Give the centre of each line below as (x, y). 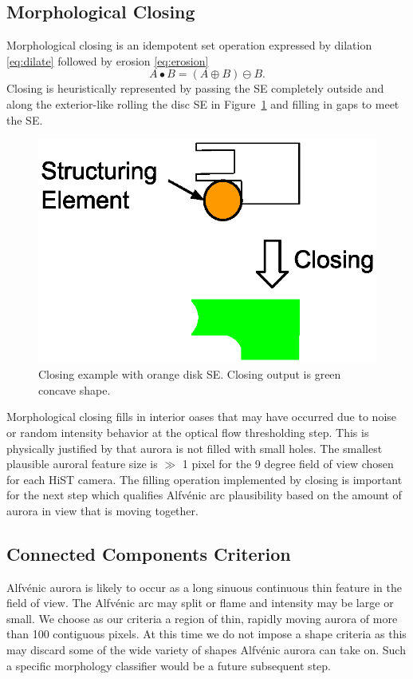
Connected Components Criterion (149, 553)
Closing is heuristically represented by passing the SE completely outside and (195, 88)
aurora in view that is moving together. (102, 510)
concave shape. (75, 389)
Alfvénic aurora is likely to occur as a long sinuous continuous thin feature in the (205, 587)
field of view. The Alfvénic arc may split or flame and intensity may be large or (200, 603)
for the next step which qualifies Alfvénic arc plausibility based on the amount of (204, 495)
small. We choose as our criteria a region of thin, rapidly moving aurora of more (202, 618)
